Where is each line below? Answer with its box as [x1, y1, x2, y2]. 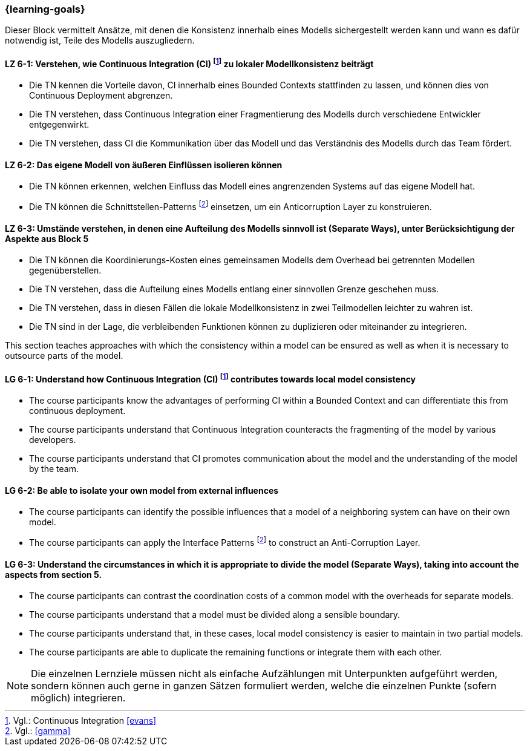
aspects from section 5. [5, 569, 102, 580]
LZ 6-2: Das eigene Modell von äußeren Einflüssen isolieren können [5, 159, 283, 170]
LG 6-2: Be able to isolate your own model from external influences [5, 485, 279, 496]
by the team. [29, 464, 79, 474]
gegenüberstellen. [29, 265, 102, 276]
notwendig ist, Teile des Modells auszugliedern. [5, 35, 195, 46]
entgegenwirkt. [29, 119, 90, 130]
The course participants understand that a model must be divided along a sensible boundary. [29, 609, 401, 620]
